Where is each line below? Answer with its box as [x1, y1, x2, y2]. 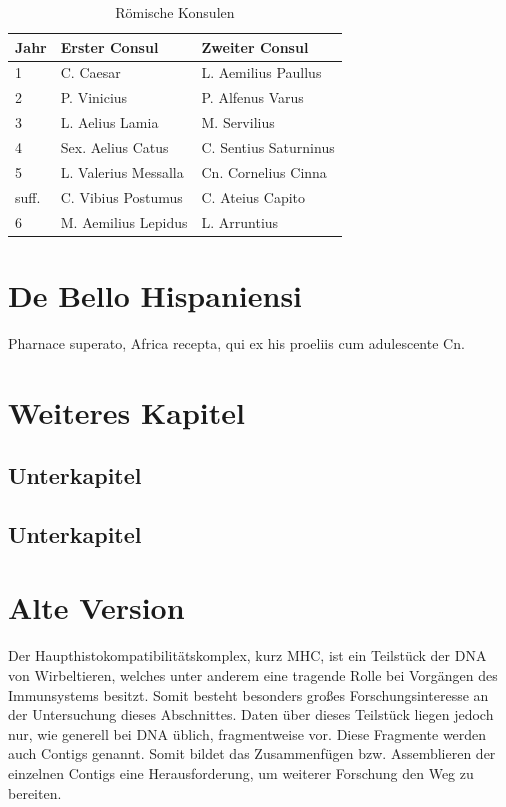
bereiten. [8, 782, 62, 803]
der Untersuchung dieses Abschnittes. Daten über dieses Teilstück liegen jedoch [8, 704, 494, 725]
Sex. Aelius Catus [60, 136, 169, 157]
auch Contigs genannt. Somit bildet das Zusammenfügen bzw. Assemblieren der [8, 743, 496, 764]
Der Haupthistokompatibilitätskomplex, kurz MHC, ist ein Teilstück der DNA [8, 645, 487, 666]
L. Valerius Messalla [60, 161, 184, 182]
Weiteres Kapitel [8, 391, 245, 432]
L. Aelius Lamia [60, 112, 159, 133]
